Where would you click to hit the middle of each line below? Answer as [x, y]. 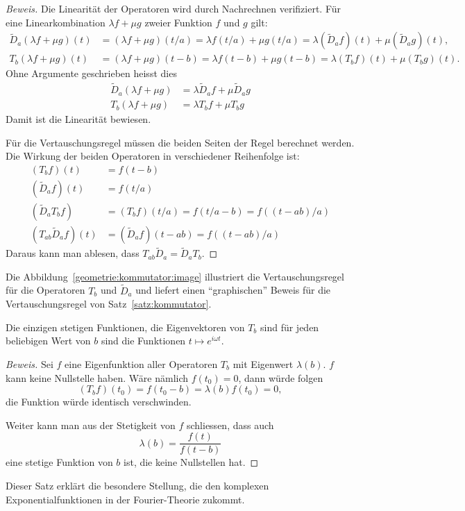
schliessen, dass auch [230, 425]
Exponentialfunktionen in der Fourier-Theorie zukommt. [125, 499]
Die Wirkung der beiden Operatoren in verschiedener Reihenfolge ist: [153, 156]
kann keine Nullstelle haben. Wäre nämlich [97, 377]
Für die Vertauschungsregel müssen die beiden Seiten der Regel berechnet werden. [180, 142]
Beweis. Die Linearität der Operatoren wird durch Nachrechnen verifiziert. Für [174, 8]
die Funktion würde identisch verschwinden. [99, 402]
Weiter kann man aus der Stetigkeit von [91, 425]
